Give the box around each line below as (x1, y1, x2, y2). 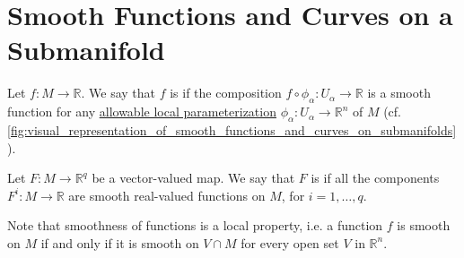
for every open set (241, 233, 339, 252)
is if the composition (170, 83, 282, 102)
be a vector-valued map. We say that (92, 168, 295, 187)
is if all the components (311, 168, 440, 187)
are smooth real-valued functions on (68, 185, 266, 204)
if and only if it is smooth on (40, 233, 199, 252)
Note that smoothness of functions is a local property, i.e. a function (7, 216, 383, 235)
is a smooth (367, 83, 431, 102)
